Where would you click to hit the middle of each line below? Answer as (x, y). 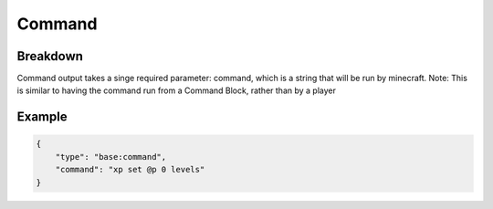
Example (42, 117)
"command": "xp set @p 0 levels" (130, 170)
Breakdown (50, 56)
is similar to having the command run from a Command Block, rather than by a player (177, 90)
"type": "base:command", (111, 157)
